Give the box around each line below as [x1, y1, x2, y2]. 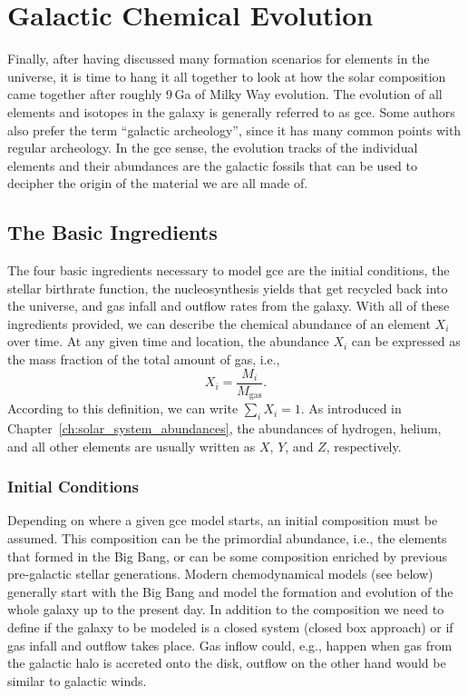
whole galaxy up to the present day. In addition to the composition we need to [7, 600, 444, 619]
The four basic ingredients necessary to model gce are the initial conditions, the [7, 261, 450, 280]
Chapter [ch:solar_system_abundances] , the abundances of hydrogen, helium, [7, 418, 442, 437]
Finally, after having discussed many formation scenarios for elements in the [7, 49, 430, 68]
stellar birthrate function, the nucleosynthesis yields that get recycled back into [7, 278, 448, 297]
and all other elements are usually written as [7, 436, 256, 455]
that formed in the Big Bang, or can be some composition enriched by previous [7, 546, 447, 565]
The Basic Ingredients [7, 218, 218, 246]
